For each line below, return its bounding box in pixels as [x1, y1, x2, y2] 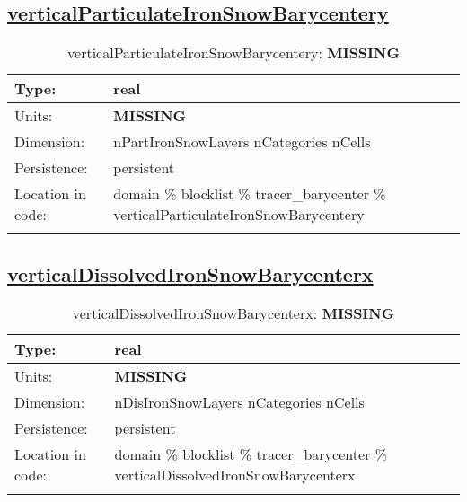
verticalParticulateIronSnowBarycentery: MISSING [67, 42, 400, 64]
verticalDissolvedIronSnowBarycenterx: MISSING [72, 303, 395, 324]
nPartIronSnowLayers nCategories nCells [113, 131, 371, 153]
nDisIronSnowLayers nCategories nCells [114, 392, 365, 413]
